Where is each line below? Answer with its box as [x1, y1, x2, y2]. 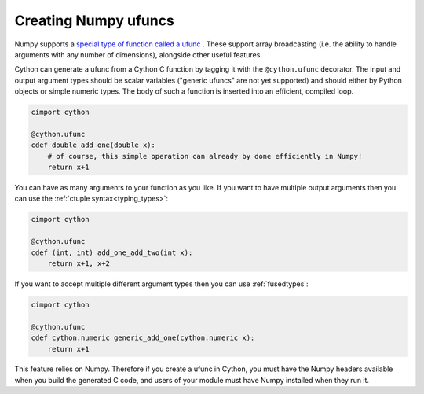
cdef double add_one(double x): [31, 141, 156, 149]
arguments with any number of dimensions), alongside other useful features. [14, 50, 263, 59]
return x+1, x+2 [47, 259, 110, 267]
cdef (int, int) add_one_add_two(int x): [31, 248, 193, 257]
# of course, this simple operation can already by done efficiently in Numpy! [47, 152, 363, 160]
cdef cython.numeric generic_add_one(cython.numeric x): [31, 333, 255, 342]
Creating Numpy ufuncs [14, 12, 174, 29]
